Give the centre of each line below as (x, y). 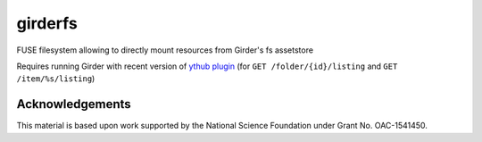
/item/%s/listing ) (56, 79)
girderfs (47, 23)
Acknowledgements (74, 104)
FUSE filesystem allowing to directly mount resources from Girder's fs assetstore (165, 50)
